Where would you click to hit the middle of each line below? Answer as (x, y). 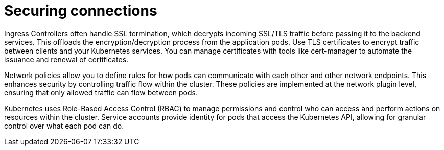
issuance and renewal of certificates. (66, 59)
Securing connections (81, 11)
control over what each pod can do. (64, 126)
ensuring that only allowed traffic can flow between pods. (101, 92)
